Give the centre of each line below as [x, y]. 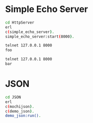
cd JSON [13, 97]
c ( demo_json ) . [20, 111]
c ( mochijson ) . [20, 106]
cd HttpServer [20, 22]
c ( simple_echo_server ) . [30, 32]
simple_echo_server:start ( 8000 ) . [40, 36]
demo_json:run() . [23, 116]
